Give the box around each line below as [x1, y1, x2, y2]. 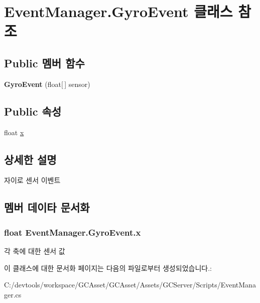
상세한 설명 [4, 151, 57, 167]
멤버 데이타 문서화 [4, 199, 90, 215]
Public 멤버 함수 [4, 55, 85, 70]
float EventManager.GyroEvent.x [4, 226, 141, 238]
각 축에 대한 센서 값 [4, 245, 65, 256]
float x [4, 127, 24, 137]
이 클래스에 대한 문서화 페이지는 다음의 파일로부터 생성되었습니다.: [4, 262, 212, 273]
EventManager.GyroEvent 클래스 [4, 1, 233, 22]
